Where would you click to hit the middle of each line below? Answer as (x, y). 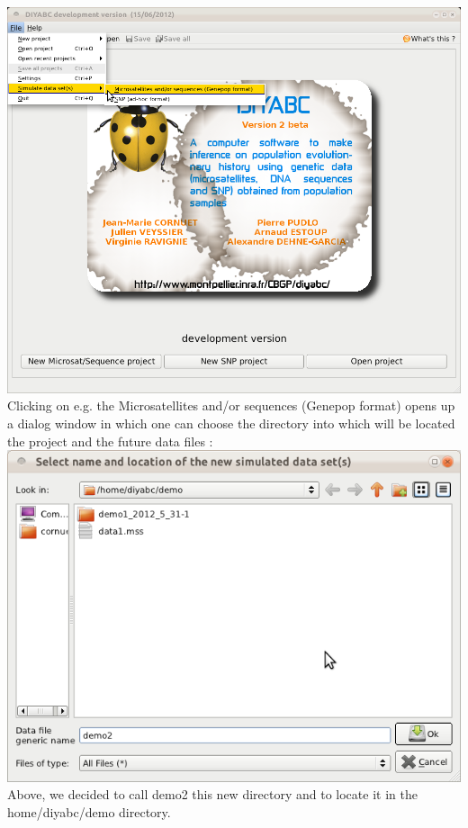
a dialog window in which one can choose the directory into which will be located (231, 423)
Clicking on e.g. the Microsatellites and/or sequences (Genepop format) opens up (231, 405)
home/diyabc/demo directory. (89, 811)
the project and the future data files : (110, 441)
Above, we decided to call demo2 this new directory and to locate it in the (212, 794)
